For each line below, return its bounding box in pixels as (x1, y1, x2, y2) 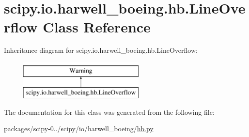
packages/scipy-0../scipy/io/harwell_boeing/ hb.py (4, 123, 154, 133)
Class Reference (43, 17, 151, 37)
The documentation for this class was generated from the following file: (4, 107, 215, 117)
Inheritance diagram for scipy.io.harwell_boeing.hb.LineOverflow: (4, 45, 198, 55)
